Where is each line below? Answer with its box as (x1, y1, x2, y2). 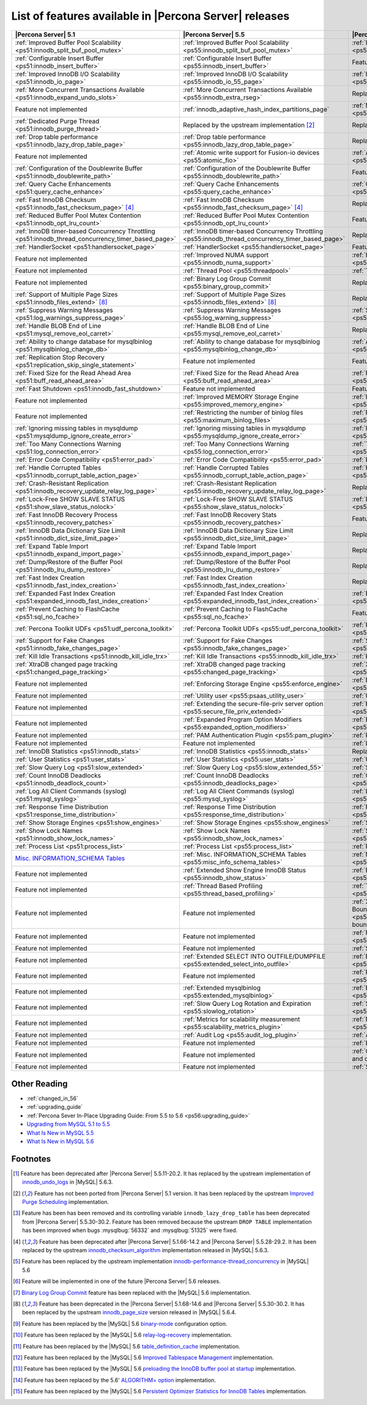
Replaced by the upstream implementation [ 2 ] (182, 120, 315, 129)
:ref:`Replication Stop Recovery (15, 353, 105, 361)
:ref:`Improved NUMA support (182, 250, 269, 259)
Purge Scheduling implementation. (22, 1198, 109, 1206)
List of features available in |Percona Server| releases (11, 9, 290, 23)
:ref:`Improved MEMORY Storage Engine (182, 392, 299, 401)
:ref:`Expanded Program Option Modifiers (182, 715, 302, 724)
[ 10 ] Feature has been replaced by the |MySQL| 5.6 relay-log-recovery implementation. (13, 1331, 232, 1339)
